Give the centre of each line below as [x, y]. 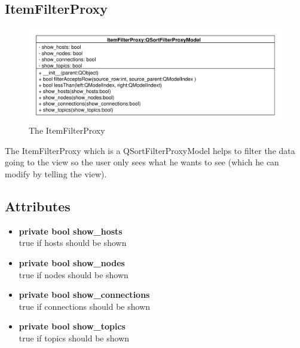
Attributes [38, 206]
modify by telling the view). [56, 173]
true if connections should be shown [85, 306]
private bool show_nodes [72, 262]
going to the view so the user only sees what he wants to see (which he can [142, 162]
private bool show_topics [72, 326]
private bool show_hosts [71, 231]
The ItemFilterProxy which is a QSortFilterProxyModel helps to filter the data [150, 150]
